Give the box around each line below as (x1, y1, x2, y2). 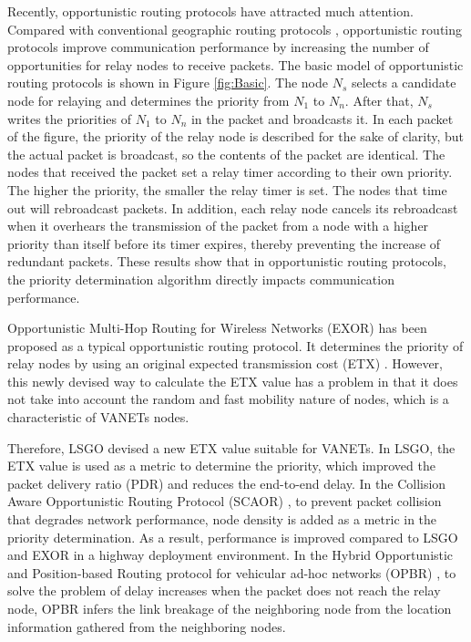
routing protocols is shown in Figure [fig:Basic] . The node (7, 73, 329, 92)
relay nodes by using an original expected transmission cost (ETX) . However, (7, 354, 443, 373)
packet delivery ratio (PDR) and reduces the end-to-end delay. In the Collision (7, 473, 446, 492)
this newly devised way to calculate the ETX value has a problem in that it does (7, 371, 458, 390)
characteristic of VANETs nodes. (7, 408, 189, 427)
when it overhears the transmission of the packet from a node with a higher (7, 216, 429, 235)
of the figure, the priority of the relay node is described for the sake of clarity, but (7, 127, 465, 146)
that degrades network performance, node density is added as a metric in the (7, 510, 437, 529)
